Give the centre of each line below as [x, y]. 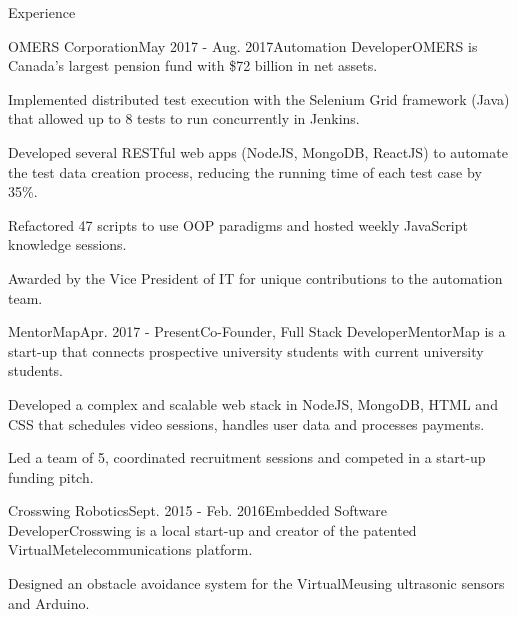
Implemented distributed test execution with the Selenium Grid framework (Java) [259, 98]
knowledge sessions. [67, 244]
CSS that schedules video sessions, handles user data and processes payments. [246, 423]
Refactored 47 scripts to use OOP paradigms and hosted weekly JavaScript [238, 224]
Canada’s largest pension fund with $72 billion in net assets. [193, 65]
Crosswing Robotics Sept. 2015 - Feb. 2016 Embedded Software [197, 510]
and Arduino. [49, 602]
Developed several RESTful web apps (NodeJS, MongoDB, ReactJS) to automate [258, 151]
